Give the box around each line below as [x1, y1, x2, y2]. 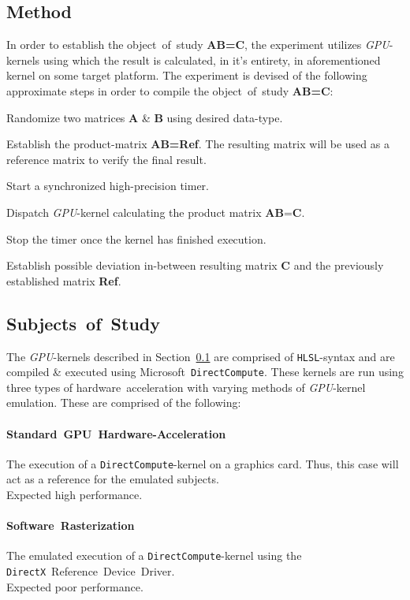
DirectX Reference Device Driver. [6, 563, 175, 580]
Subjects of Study [6, 311, 161, 335]
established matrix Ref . [6, 272, 121, 289]
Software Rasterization [6, 517, 135, 534]
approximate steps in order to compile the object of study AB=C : [6, 82, 334, 99]
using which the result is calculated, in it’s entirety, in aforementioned [43, 51, 381, 68]
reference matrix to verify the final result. [6, 151, 207, 167]
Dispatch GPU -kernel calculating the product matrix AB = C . [6, 203, 305, 220]
